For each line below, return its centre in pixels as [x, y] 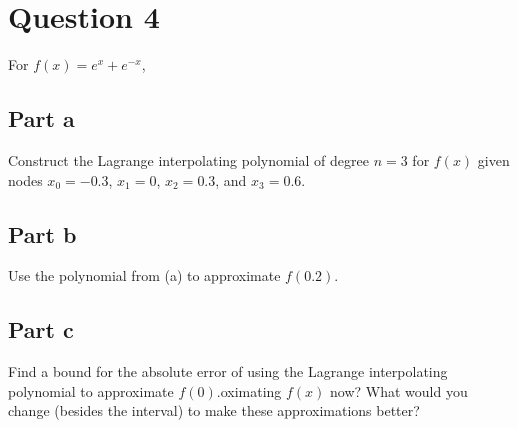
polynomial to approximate [91, 390]
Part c [41, 329]
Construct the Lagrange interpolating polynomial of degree [188, 159]
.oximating [249, 390]
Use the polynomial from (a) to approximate [144, 275]
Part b [42, 233]
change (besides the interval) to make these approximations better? [214, 410]
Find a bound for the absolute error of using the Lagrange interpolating [228, 371]
